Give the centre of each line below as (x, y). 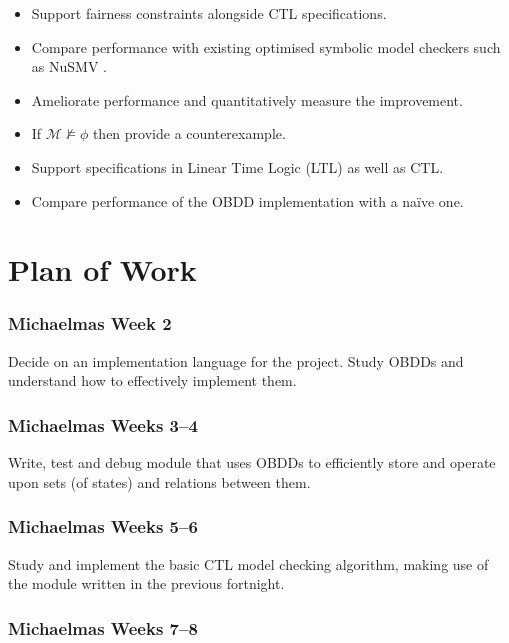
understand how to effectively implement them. (152, 380)
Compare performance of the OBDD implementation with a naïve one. (247, 200)
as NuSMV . (69, 66)
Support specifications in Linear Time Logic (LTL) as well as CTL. (237, 166)
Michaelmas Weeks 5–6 (103, 526)
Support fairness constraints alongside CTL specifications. (209, 13)
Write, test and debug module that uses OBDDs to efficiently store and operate (252, 462)
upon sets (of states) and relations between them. (159, 481)
